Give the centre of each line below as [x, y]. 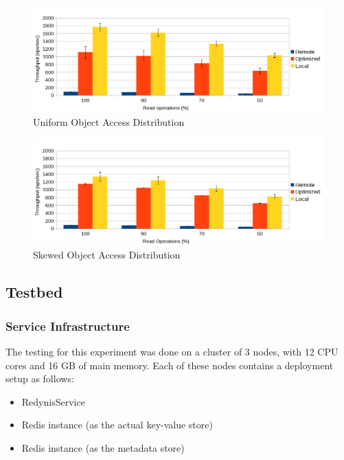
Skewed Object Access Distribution [107, 255]
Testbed [34, 292]
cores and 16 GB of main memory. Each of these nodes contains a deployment [170, 365]
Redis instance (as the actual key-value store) [117, 425]
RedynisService [53, 401]
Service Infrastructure [68, 326]
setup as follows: [40, 379]
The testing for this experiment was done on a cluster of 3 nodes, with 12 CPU [172, 351]
